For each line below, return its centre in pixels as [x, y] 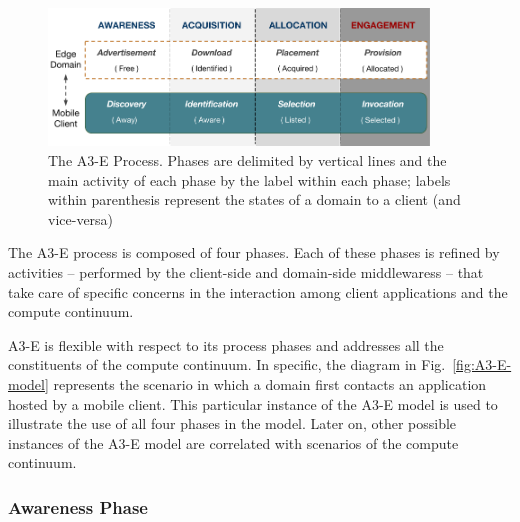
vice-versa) [81, 218]
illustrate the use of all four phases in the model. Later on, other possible [232, 423]
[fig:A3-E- [482, 364]
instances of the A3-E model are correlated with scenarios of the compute [233, 442]
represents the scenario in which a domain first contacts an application [270, 383]
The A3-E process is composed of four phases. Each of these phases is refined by [254, 252]
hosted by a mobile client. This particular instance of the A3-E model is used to [253, 403]
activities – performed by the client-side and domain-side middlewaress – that [246, 271]
